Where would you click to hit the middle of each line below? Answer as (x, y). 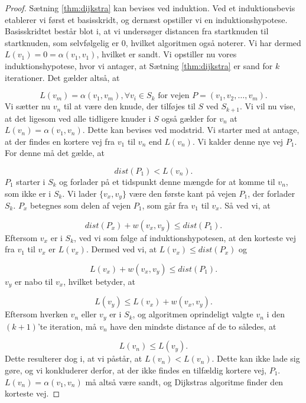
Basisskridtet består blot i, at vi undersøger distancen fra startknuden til (137, 31)
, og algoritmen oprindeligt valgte (193, 314)
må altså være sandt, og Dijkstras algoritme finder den (184, 381)
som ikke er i (28, 193)
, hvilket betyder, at (99, 281)
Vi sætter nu (28, 106)
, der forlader (271, 193)
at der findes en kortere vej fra (60, 141)
